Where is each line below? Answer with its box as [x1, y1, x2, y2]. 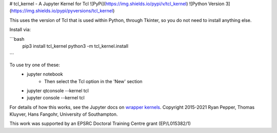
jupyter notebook [27, 71, 64, 77]
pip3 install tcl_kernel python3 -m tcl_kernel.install [22, 43, 128, 49]
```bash [9, 36, 25, 42]
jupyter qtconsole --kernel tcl [27, 87, 89, 94]
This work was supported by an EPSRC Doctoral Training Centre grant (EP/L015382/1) [9, 120, 191, 127]
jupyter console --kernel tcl [27, 95, 85, 101]
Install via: [9, 26, 31, 33]
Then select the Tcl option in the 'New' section [44, 78, 143, 84]
